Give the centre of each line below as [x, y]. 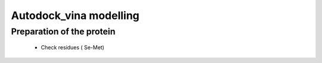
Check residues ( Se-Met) [72, 48]
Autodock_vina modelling [75, 15]
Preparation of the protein [63, 31]
